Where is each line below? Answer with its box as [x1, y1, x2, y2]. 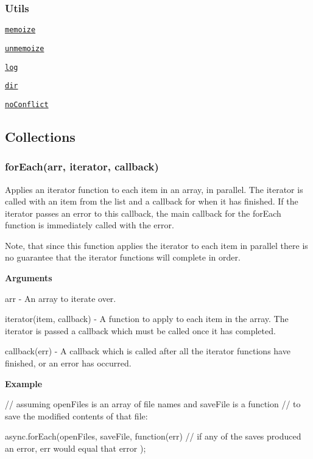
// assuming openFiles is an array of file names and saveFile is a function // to [5, 398, 301, 410]
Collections [5, 127, 76, 145]
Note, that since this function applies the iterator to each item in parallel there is [5, 239, 308, 251]
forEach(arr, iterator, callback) [5, 159, 159, 174]
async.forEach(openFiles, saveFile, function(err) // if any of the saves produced [5, 430, 301, 443]
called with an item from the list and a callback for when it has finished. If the [5, 195, 298, 208]
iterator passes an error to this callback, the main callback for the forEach [5, 206, 281, 219]
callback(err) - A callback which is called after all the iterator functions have [5, 345, 290, 357]
